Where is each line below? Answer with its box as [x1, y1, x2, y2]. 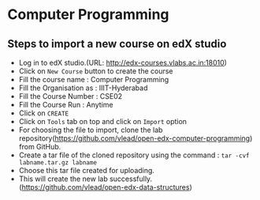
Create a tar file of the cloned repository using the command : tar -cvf [18, 150, 250, 160]
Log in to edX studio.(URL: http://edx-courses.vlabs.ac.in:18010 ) [18, 58, 228, 67]
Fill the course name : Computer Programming [18, 75, 169, 84]
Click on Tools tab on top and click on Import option [18, 117, 187, 126]
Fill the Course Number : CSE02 [18, 92, 123, 100]
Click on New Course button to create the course [18, 66, 174, 76]
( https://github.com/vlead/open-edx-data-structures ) [18, 183, 192, 191]
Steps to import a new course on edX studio [7, 37, 227, 51]
